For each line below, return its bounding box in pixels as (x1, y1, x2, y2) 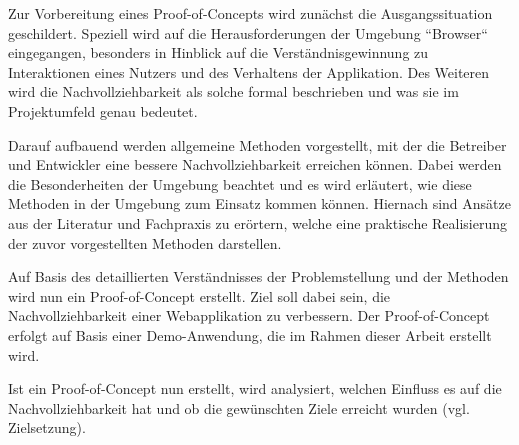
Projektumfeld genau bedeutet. (8, 100, 198, 121)
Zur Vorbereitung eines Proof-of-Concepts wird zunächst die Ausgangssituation (8, 3, 493, 23)
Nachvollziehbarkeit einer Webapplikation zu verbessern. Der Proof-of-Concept (8, 305, 490, 326)
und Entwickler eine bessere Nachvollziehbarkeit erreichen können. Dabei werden (8, 154, 502, 175)
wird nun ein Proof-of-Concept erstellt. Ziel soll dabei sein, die (8, 285, 391, 306)
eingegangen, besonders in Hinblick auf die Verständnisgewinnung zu (8, 42, 429, 63)
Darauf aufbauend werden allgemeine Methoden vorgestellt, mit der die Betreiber (8, 134, 507, 155)
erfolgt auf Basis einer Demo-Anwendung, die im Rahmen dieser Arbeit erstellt (8, 324, 492, 345)
